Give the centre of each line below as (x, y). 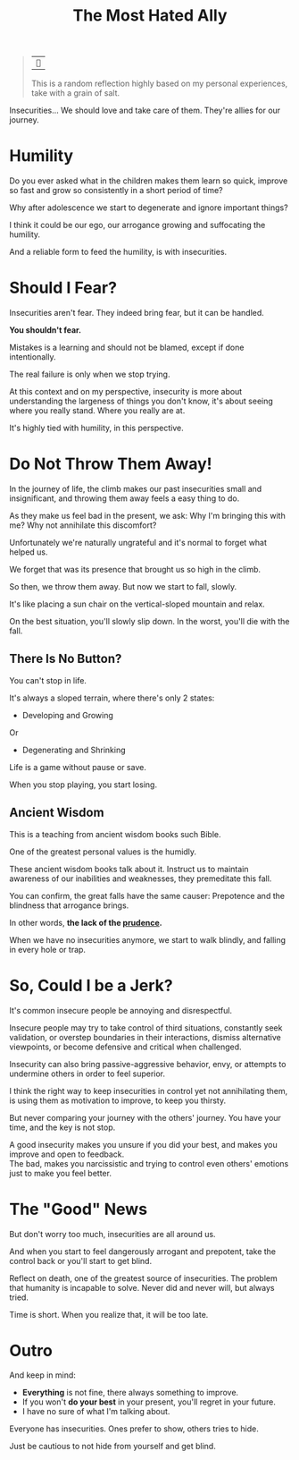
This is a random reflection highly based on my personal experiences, (159, 84)
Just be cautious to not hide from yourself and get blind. (112, 1447)
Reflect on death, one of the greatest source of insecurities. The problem (144, 1278)
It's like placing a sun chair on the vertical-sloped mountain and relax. (137, 604)
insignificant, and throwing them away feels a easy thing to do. (125, 498)
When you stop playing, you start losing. (83, 785)
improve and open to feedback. (67, 1154)
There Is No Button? (66, 659)
